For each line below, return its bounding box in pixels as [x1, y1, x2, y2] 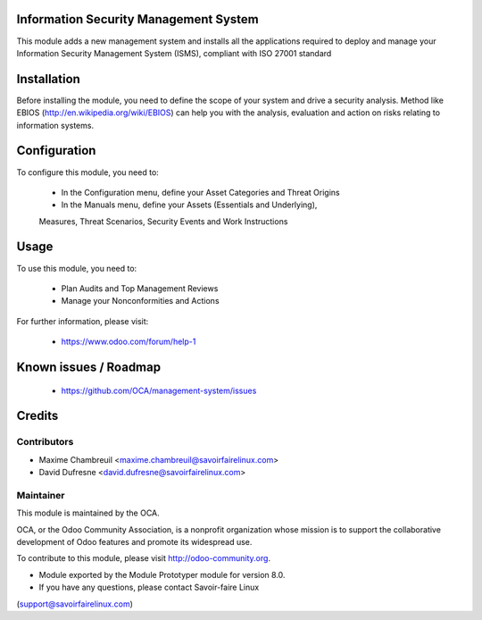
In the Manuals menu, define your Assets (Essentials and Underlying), [61, 199, 318, 210]
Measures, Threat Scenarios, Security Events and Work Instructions [38, 215, 288, 227]
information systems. [16, 120, 94, 130]
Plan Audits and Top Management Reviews [61, 282, 219, 294]
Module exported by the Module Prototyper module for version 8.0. [38, 569, 286, 580]
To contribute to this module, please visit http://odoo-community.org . [16, 553, 271, 564]
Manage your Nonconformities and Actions [61, 296, 220, 306]
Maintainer [16, 489, 65, 501]
